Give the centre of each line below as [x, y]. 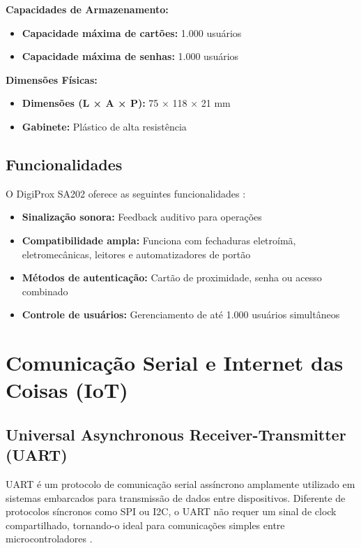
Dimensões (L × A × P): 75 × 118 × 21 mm [126, 103]
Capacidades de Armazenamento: [87, 9]
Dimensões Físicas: [52, 79]
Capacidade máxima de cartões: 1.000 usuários [132, 32]
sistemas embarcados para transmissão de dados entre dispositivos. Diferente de [176, 497]
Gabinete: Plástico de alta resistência [104, 126]
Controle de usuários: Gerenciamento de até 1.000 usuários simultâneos [181, 314]
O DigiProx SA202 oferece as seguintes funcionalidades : [126, 193]
